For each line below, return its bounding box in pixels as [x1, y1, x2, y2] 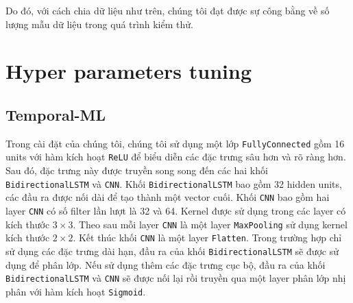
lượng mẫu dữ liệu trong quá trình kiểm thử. [5, 16, 193, 31]
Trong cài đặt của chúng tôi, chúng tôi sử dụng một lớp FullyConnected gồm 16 [5, 136, 345, 150]
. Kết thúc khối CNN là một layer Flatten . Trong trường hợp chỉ [73, 230, 342, 245]
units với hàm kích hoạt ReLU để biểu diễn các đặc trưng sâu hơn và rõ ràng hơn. [5, 149, 346, 164]
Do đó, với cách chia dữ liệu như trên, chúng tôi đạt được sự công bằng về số [5, 3, 330, 17]
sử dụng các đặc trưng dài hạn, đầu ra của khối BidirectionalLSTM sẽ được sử [5, 243, 339, 258]
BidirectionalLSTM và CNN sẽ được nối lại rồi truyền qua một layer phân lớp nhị [5, 271, 346, 285]
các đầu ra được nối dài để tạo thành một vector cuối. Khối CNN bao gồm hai [5, 190, 330, 204]
